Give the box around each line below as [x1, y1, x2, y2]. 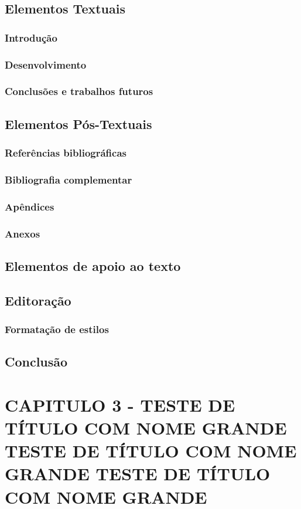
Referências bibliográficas [5, 145, 127, 160]
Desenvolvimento [5, 57, 87, 72]
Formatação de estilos [5, 321, 109, 336]
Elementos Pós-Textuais [5, 114, 152, 133]
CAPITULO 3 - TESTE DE [5, 392, 235, 416]
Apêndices [5, 199, 54, 213]
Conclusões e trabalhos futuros [5, 84, 153, 99]
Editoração [5, 291, 71, 309]
